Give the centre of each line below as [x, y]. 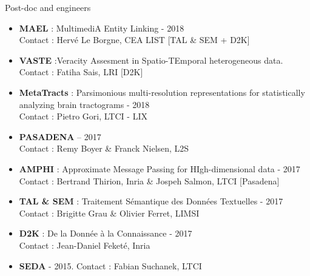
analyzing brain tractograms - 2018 [84, 104]
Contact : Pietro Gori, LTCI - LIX [83, 116]
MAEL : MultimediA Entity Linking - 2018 [102, 28]
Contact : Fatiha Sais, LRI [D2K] [81, 72]
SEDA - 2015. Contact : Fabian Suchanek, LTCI [110, 265]
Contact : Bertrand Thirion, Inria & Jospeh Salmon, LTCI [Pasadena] [149, 180]
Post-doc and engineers [48, 7]
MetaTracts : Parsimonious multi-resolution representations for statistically [162, 92]
